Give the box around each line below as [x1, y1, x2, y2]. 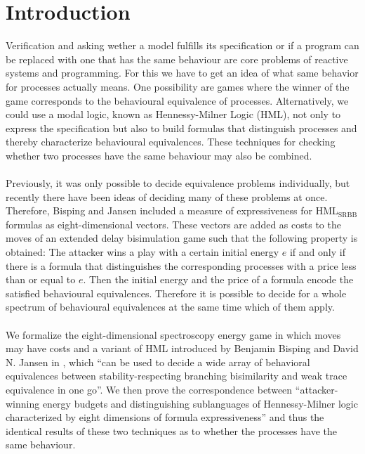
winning [6, 396, 40, 410]
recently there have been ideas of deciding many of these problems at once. [6, 189, 328, 204]
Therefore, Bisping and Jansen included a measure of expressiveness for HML [6, 203, 338, 218]
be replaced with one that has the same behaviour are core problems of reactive [6, 51, 348, 66]
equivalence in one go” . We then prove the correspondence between [6, 382, 293, 396]
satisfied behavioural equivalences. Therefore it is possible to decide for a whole [6, 285, 347, 300]
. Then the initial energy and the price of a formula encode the [83, 272, 354, 287]
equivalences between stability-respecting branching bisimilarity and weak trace [6, 368, 347, 383]
